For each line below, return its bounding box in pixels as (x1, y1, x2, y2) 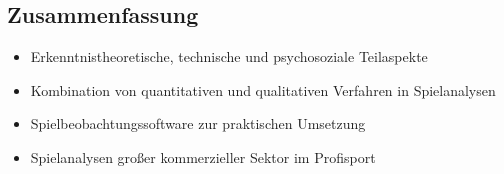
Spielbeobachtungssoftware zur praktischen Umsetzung (30, 113, 366, 134)
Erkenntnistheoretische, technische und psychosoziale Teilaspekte (30, 46, 428, 67)
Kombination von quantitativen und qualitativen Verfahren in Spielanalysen (30, 79, 496, 100)
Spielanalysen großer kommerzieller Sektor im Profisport (30, 146, 376, 167)
